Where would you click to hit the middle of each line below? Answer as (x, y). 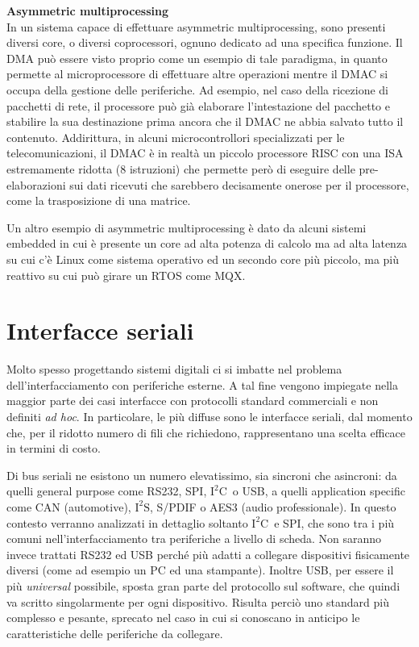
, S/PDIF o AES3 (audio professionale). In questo (273, 506)
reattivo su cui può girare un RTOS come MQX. (126, 275)
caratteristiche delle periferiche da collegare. (115, 633)
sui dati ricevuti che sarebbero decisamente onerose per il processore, (239, 184)
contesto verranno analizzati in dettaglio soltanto (127, 522)
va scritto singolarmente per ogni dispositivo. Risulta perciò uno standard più (198, 601)
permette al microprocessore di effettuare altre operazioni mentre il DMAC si (197, 74)
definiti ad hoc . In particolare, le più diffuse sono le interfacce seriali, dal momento (209, 416)
